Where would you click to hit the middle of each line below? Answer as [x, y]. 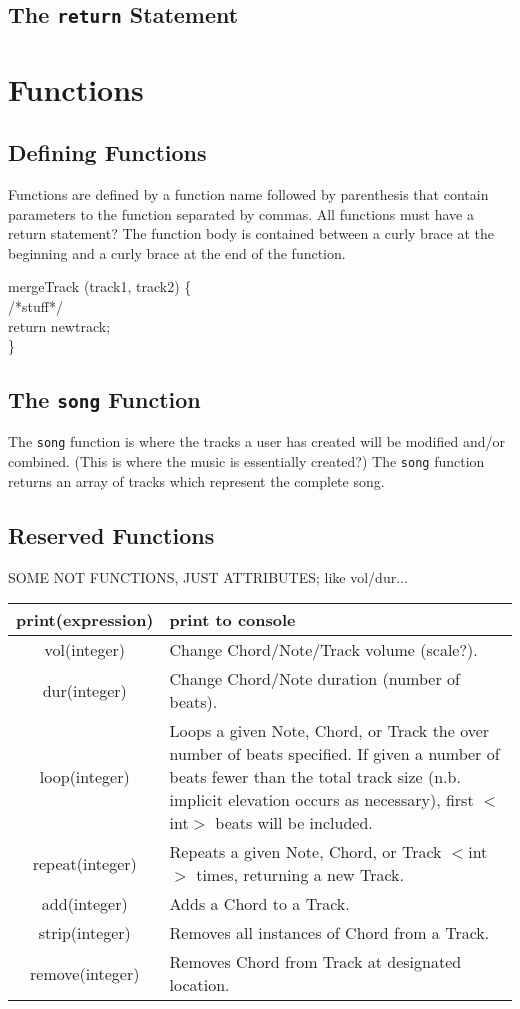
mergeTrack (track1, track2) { [100, 286]
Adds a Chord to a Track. [259, 904]
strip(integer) [84, 933]
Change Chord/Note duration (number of [314, 679]
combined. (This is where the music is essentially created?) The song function [246, 461]
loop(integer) [84, 777]
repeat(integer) [84, 863]
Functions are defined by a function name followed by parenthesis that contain [248, 193]
